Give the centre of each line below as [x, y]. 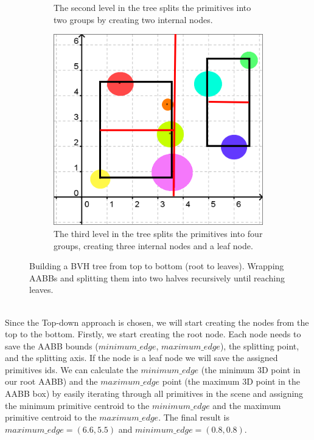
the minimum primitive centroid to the [77, 405]
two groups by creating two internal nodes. [133, 19]
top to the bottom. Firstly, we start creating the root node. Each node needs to [153, 334]
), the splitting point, [260, 345]
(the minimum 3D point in [251, 369]
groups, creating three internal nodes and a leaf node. [153, 245]
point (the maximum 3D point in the [231, 381]
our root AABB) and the [51, 381]
